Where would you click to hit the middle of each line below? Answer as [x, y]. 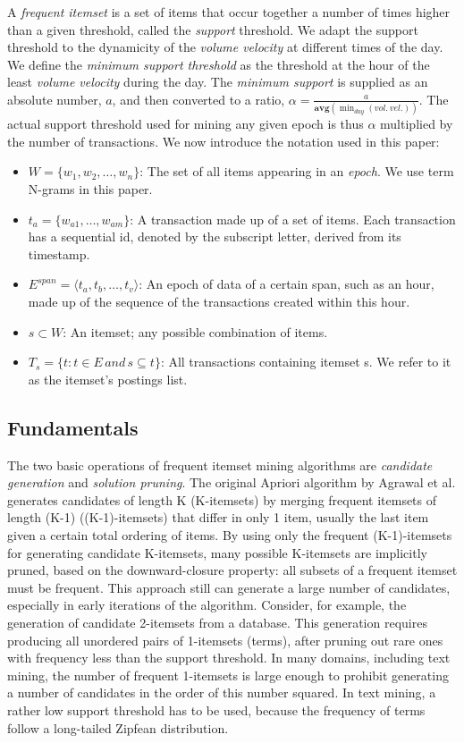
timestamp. [59, 253]
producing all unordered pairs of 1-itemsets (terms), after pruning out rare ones [225, 640]
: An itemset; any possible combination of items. [195, 331]
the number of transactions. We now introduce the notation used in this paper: [224, 141]
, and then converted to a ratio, [198, 99]
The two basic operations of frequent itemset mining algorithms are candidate [220, 464]
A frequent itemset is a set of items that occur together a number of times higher [229, 12]
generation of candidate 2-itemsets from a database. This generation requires [217, 622]
